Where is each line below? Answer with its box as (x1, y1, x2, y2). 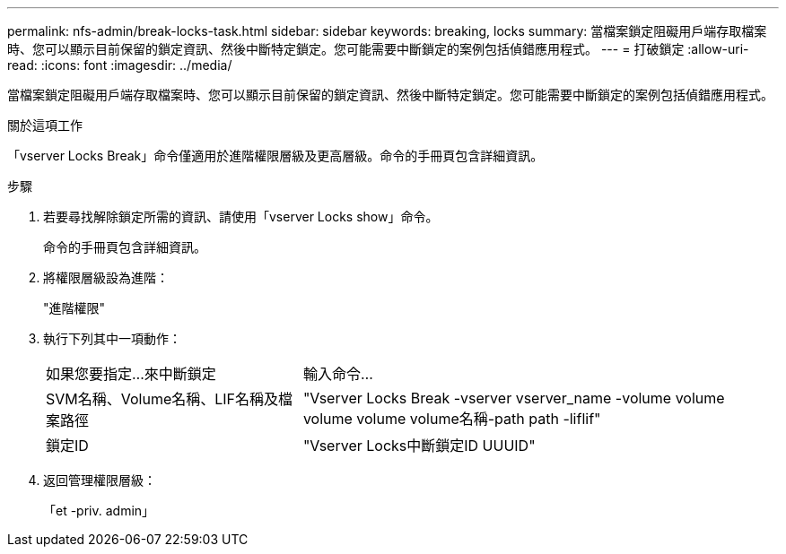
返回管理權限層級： (43, 472, 156, 488)
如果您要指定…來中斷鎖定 (46, 365, 216, 383)
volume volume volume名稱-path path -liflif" (302, 410, 601, 428)
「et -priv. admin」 (43, 503, 155, 518)
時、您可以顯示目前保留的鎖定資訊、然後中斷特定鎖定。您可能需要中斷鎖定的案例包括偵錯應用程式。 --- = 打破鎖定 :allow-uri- (7, 41, 749, 56)
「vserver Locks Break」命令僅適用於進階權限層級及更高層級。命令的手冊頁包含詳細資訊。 (7, 148, 544, 163)
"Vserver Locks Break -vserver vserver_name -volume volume (302, 389, 725, 407)
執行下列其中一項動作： (43, 331, 181, 346)
